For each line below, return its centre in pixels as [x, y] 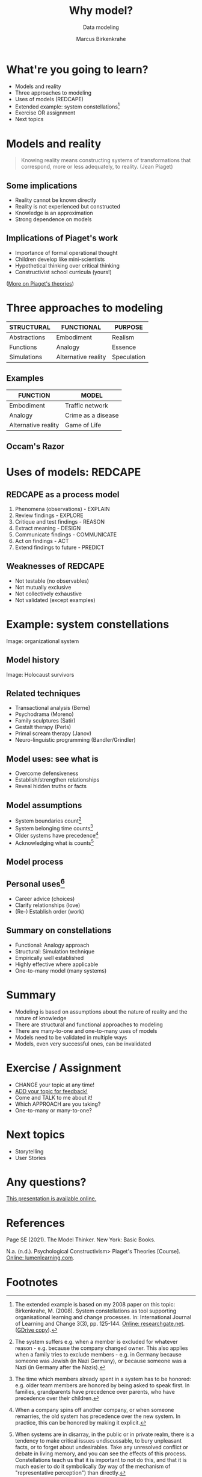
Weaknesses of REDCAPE [56, 566]
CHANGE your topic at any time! [55, 1085]
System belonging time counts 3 [54, 827]
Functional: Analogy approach [52, 945]
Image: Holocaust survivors [40, 674]
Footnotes [32, 1282]
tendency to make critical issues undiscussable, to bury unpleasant [98, 1441]
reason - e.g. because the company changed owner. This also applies [101, 1348]
